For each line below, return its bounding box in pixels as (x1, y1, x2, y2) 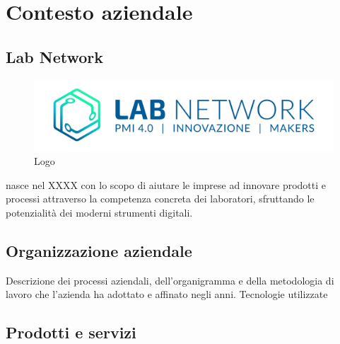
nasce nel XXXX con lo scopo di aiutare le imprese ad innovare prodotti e (6, 177, 327, 192)
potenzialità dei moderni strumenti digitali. (6, 205, 193, 219)
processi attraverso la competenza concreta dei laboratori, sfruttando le (6, 191, 315, 206)
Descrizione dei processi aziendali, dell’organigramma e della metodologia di (6, 273, 334, 287)
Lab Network (6, 45, 103, 67)
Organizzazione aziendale (6, 239, 192, 261)
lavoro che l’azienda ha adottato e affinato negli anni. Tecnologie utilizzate (6, 287, 328, 302)
